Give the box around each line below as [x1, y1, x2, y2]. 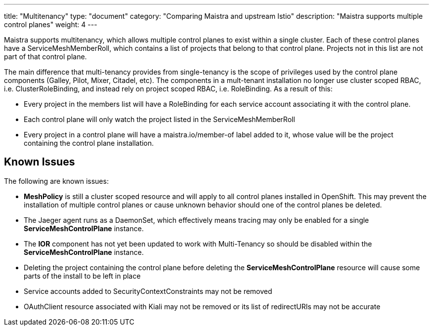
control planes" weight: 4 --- [4, 20, 97, 29]
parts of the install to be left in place [24, 271, 141, 280]
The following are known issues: [4, 176, 109, 185]
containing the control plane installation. [24, 139, 154, 147]
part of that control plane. [4, 52, 87, 61]
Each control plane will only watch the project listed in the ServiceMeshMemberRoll [24, 115, 295, 124]
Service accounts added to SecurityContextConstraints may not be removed [24, 287, 272, 295]
